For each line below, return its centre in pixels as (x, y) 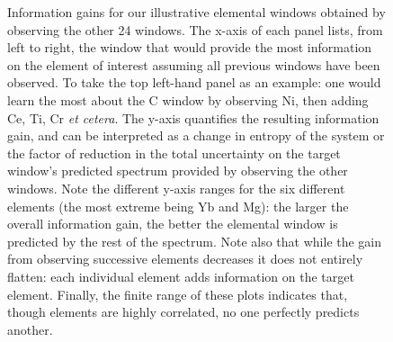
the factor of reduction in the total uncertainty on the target (174, 153)
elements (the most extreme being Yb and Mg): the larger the (178, 206)
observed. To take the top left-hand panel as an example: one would (194, 82)
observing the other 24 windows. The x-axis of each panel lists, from (195, 29)
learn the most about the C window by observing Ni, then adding (188, 99)
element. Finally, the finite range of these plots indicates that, (178, 294)
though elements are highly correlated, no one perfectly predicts (183, 312)
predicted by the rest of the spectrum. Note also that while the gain (195, 241)
